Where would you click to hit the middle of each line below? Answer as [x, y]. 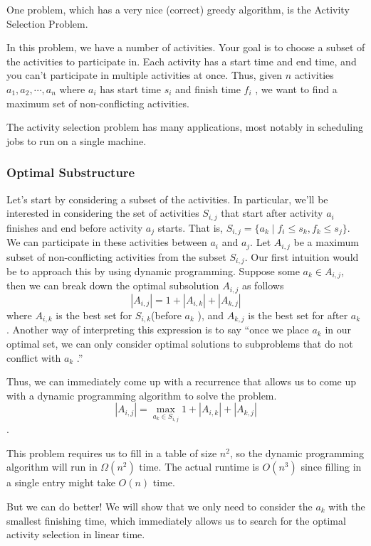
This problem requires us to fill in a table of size [112, 453]
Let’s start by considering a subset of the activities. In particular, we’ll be [167, 199]
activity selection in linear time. [76, 534]
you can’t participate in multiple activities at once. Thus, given [145, 75]
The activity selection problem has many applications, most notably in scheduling [185, 127]
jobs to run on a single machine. [77, 140]
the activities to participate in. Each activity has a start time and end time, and [182, 61]
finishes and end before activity [75, 227]
